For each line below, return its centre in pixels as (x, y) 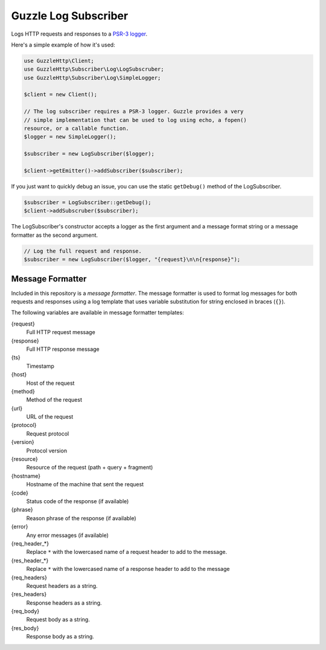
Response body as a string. (60, 637)
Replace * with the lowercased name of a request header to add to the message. (127, 552)
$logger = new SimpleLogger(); (70, 137)
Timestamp (40, 366)
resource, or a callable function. (76, 129)
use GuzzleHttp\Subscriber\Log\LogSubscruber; (94, 69)
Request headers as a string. (62, 585)
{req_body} (25, 611)
